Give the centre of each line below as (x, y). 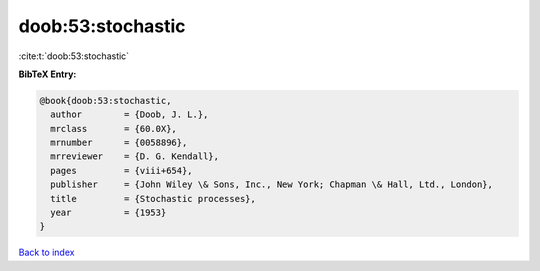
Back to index (46, 252)
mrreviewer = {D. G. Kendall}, (135, 156)
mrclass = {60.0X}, (113, 128)
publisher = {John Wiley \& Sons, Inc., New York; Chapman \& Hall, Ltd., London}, (272, 184)
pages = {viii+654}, (122, 170)
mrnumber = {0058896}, (119, 143)
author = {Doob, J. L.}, (129, 114)
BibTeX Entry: (47, 74)
